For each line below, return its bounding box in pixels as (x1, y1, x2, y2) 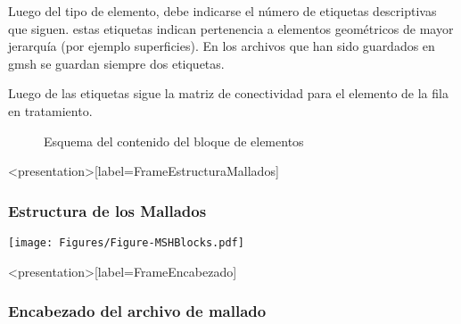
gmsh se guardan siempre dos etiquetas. (8, 54, 225, 72)
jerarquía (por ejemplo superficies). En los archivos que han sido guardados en (8, 37, 435, 55)
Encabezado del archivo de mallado (8, 300, 267, 322)
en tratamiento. (8, 101, 93, 120)
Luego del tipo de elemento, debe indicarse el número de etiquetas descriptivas (8, 2, 437, 20)
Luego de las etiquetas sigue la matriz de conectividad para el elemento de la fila (8, 84, 449, 103)
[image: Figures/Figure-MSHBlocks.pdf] (8, 236, 244, 249)
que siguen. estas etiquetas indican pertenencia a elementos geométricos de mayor (8, 19, 454, 37)
